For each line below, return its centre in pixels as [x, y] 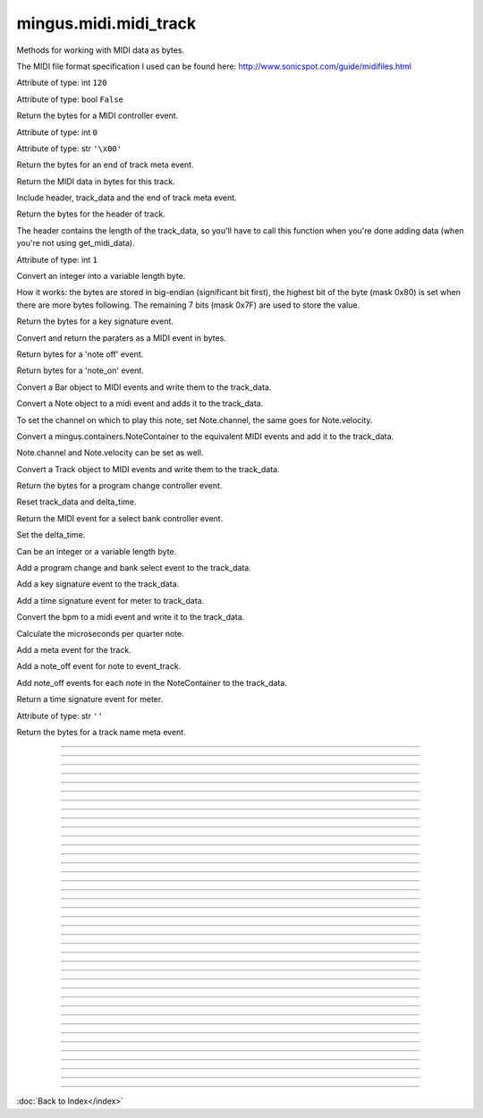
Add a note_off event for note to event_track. [99, 666]
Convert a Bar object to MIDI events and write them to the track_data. [144, 387]
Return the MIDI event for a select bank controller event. [120, 518]
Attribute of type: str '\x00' [69, 148]
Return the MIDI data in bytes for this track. [96, 181]
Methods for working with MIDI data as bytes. [101, 50]
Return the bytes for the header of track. [91, 214]
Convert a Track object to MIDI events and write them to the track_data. [148, 469]
